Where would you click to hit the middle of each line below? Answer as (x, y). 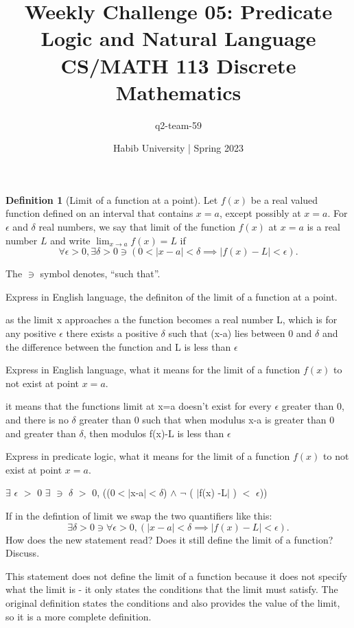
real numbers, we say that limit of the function (137, 227)
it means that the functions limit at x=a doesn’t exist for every (139, 406)
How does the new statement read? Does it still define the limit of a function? (169, 539)
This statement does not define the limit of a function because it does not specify (176, 575)
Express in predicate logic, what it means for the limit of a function (148, 456)
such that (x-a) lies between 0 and (240, 333)
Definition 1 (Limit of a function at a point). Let (112, 199)
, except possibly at (260, 213)
